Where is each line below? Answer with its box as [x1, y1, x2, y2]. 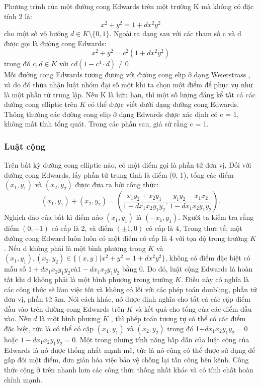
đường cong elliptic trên [4, 99, 77, 109]
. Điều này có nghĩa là [181, 274, 249, 284]
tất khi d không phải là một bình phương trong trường [4, 274, 173, 284]
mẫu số [4, 264, 26, 274]
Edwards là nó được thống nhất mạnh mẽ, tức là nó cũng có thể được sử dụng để [4, 344, 255, 355]
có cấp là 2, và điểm [51, 223, 113, 233]
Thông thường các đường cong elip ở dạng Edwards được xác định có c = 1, [4, 108, 239, 119]
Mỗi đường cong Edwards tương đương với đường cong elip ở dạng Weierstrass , [4, 69, 250, 80]
